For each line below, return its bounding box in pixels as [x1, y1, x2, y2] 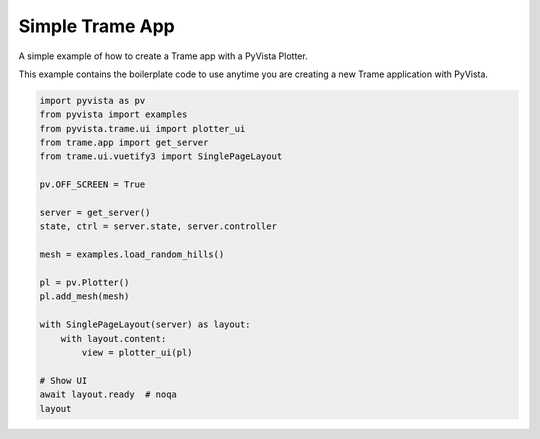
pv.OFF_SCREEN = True [39, 179, 146, 190]
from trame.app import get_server [39, 137, 209, 149]
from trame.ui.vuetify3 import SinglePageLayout [39, 151, 283, 162]
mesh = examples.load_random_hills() [39, 249, 225, 260]
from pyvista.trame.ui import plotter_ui [39, 123, 246, 134]
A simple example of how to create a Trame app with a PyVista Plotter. [18, 50, 309, 62]
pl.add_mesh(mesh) [39, 291, 130, 302]
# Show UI [39, 375, 88, 386]
